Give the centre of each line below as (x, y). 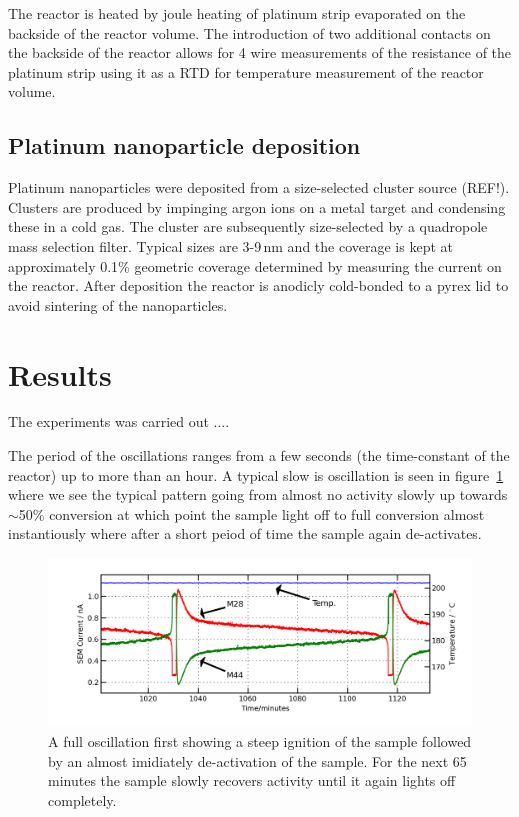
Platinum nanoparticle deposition (184, 145)
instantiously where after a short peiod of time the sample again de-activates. (245, 533)
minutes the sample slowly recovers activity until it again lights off (252, 780)
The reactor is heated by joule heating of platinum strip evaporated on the (237, 13)
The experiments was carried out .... (119, 421)
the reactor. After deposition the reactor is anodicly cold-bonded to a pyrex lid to (258, 285)
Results (60, 373)
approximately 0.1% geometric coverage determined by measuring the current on (255, 265)
